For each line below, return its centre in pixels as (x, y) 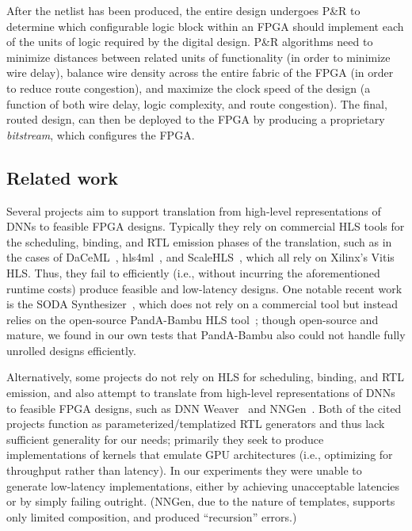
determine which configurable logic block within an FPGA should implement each (205, 26)
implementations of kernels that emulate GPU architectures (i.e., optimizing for (200, 455)
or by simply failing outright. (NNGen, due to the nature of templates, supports (201, 501)
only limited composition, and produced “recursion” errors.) (152, 516)
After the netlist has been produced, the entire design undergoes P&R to (183, 10)
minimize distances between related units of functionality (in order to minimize (198, 57)
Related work (63, 177)
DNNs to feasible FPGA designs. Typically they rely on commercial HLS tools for (206, 226)
